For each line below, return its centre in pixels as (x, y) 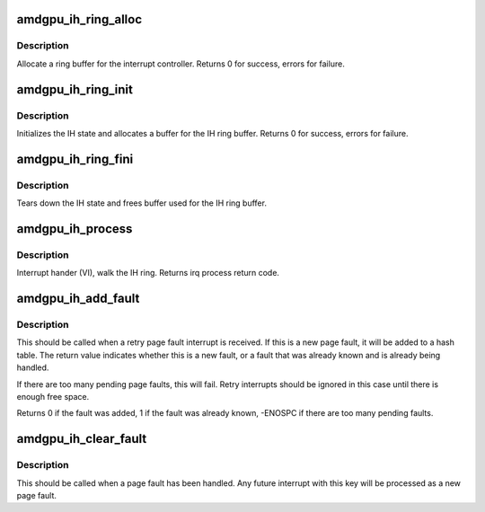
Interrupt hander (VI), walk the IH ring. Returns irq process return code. (148, 273)
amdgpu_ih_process (75, 229)
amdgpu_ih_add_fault (78, 299)
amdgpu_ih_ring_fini (75, 159)
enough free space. (53, 396)
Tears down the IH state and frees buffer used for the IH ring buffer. (141, 203)
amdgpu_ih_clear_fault (82, 439)
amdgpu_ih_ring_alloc (79, 19)
